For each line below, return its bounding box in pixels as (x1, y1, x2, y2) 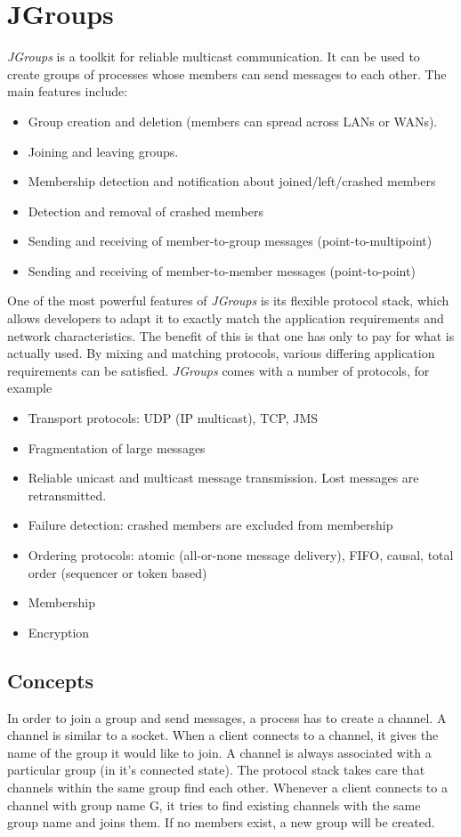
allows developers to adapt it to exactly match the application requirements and (7, 309, 444, 328)
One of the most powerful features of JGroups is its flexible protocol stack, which (7, 291, 449, 310)
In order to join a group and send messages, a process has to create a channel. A (7, 708, 447, 727)
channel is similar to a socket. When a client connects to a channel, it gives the (7, 726, 439, 744)
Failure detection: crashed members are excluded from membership (28, 516, 393, 534)
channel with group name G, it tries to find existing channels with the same (7, 795, 421, 814)
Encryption (28, 622, 90, 641)
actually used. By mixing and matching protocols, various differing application (7, 344, 435, 362)
